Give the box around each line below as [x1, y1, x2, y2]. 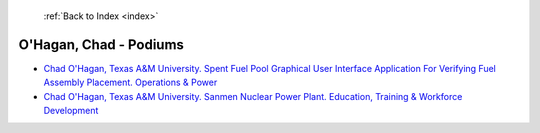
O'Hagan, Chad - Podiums [18, 36, 185, 53]
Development [43, 105, 99, 117]
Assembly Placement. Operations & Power [43, 76, 218, 89]
